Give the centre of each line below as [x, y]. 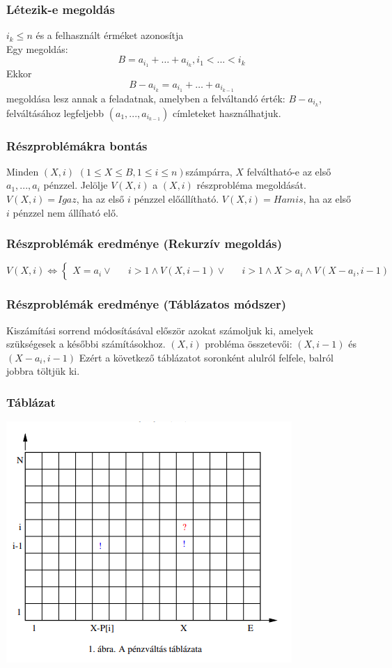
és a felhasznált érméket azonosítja [110, 35]
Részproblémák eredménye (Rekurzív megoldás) [144, 243]
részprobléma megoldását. [251, 185]
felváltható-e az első [289, 171]
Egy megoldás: [37, 48]
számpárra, [209, 171]
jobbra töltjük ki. [43, 371]
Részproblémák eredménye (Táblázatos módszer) [147, 304]
